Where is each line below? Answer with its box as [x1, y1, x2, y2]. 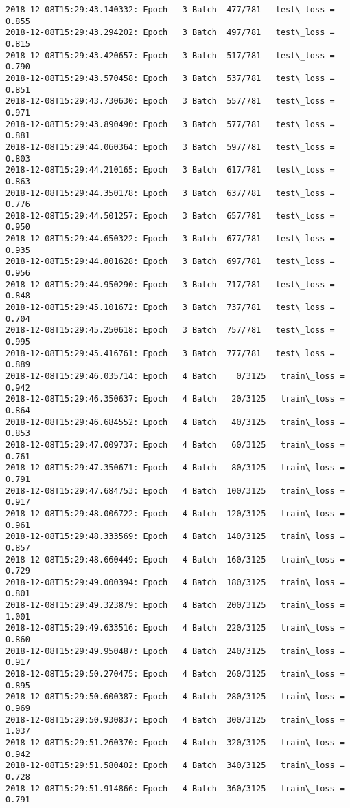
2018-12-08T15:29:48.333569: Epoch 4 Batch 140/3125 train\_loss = [5, 532, 345, 542]
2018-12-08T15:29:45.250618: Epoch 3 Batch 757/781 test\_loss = [5, 325, 335, 336]
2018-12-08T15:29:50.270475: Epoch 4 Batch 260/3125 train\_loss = [5, 669, 345, 679]
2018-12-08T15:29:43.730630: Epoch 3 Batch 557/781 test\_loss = [5, 96, 335, 107]
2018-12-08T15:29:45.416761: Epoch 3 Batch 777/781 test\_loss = [5, 348, 335, 358]
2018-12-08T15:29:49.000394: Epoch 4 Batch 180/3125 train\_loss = [5, 577, 345, 587]
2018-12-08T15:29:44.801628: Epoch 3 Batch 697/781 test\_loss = [5, 256, 335, 267]
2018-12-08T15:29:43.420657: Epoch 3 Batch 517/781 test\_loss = [5, 50, 335, 61]
